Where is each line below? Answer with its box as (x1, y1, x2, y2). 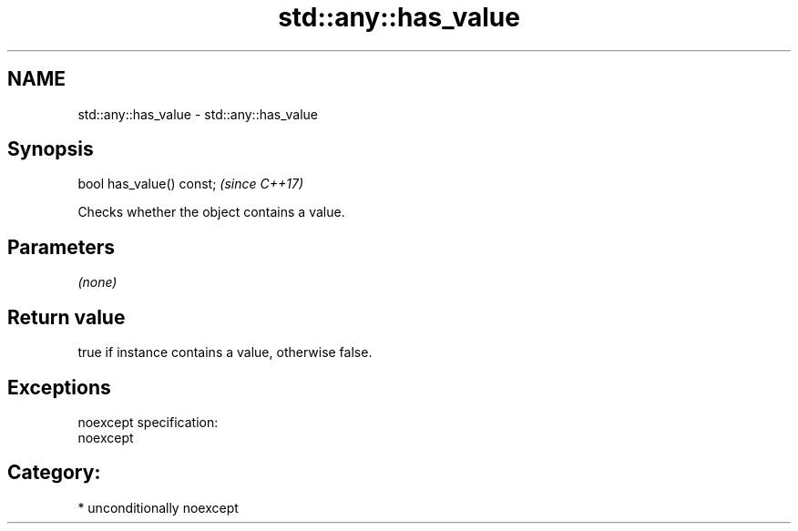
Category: (7, 461, 101, 485)
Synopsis (7, 138, 94, 161)
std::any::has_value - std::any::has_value (77, 106, 318, 122)
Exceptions (7, 375, 111, 399)
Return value (7, 305, 126, 329)
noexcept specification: (77, 414, 219, 430)
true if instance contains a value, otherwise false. (77, 344, 373, 361)
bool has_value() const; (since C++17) (77, 176, 303, 192)
